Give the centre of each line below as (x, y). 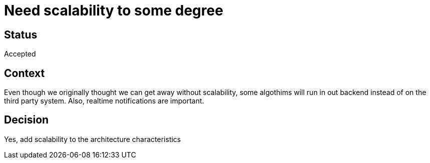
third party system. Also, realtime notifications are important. (104, 101)
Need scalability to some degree (114, 10)
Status (21, 34)
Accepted (20, 54)
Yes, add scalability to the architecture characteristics (93, 139)
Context (25, 73)
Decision (27, 120)
